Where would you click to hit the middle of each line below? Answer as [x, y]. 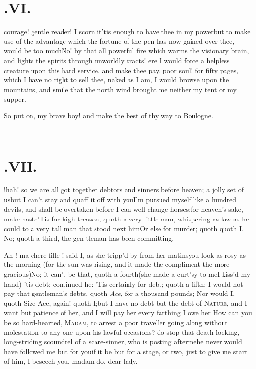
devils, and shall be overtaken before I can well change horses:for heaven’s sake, [124, 209]
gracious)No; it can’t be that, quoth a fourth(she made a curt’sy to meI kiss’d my [127, 274]
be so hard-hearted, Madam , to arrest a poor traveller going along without [116, 322]
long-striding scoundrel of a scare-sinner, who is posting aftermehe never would [123, 342]
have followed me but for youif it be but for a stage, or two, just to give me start [126, 351]
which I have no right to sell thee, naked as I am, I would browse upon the [117, 80]
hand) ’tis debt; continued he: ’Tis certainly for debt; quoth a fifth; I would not [124, 283]
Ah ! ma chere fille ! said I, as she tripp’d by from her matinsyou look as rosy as [125, 254]
